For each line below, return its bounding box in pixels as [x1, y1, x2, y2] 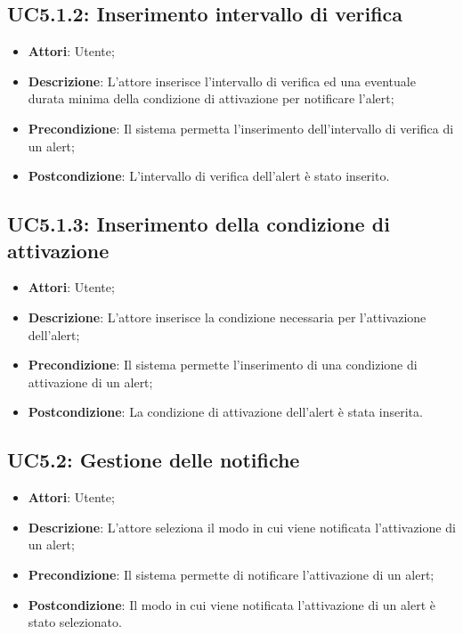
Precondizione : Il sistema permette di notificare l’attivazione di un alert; [28, 565, 435, 583]
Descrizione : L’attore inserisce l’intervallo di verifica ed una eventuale [28, 71, 416, 90]
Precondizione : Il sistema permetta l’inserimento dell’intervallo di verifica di [28, 118, 454, 137]
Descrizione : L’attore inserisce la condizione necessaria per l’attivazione [28, 307, 426, 326]
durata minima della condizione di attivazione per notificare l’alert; [28, 89, 394, 108]
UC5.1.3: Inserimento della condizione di [7, 210, 390, 238]
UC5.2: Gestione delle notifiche [7, 446, 300, 474]
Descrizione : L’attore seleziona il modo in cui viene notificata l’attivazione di [28, 517, 456, 536]
